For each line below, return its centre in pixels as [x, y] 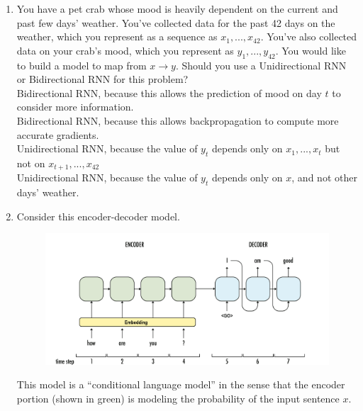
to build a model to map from [82, 65]
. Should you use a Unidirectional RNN [261, 65]
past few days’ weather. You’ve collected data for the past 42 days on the [176, 22]
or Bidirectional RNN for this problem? [102, 79]
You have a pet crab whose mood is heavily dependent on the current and [177, 9]
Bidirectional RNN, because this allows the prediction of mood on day [169, 92]
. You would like [311, 50]
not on [31, 163]
